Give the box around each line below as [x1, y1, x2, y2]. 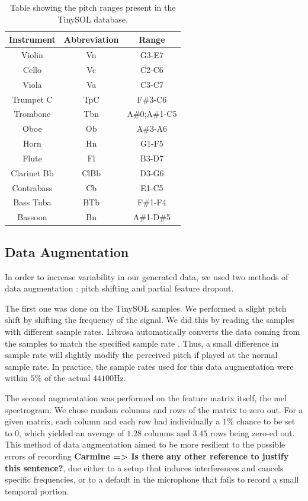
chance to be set [236, 415, 296, 427]
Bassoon [17, 211, 47, 223]
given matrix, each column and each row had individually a [5, 415, 220, 427]
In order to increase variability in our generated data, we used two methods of [5, 270, 288, 283]
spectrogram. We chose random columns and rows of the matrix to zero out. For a [5, 403, 303, 416]
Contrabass [12, 181, 53, 194]
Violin [21, 49, 43, 61]
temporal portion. [5, 484, 69, 497]
